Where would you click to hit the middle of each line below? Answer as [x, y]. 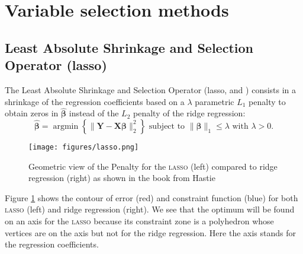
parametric [215, 101]
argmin [66, 126]
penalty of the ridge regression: [189, 113]
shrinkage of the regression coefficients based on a [95, 101]
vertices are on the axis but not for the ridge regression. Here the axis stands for [150, 232]
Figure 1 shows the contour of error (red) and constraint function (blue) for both [151, 197]
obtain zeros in [32, 113]
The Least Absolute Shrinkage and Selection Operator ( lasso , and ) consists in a [151, 89]
